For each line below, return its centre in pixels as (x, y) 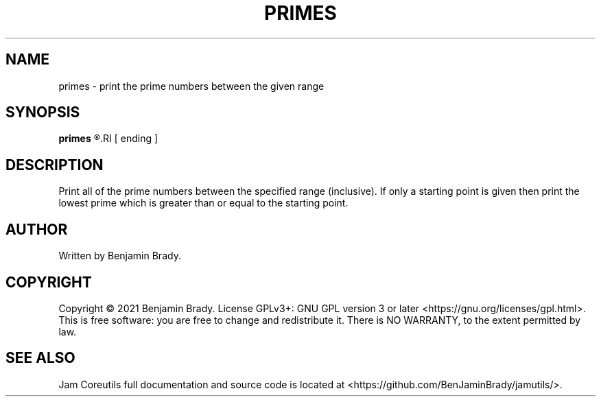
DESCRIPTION (55, 165)
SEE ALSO (40, 358)
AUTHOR (37, 229)
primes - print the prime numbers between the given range (191, 86)
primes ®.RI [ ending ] (108, 139)
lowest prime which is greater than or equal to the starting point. (203, 203)
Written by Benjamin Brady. (120, 256)
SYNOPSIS (43, 113)
